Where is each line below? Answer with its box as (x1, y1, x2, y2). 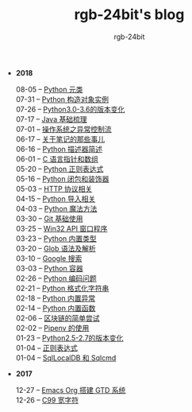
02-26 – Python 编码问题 (15, 273, 97, 283)
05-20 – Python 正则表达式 (15, 164, 104, 173)
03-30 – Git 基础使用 (15, 213, 83, 223)
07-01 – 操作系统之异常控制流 (15, 124, 113, 134)
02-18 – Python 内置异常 (15, 293, 96, 303)
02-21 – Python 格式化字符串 (15, 283, 109, 293)
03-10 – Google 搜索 (15, 253, 83, 263)
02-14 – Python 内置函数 (15, 303, 96, 313)
